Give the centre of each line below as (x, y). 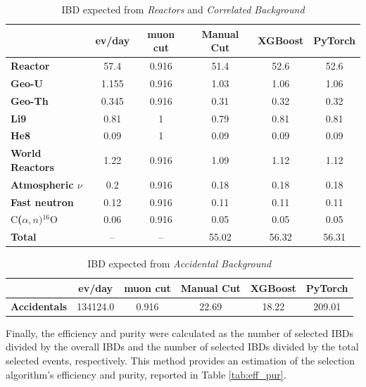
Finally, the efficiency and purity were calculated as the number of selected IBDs (180, 332)
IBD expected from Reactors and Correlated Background (183, 9)
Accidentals (39, 306)
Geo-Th (30, 100)
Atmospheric (42, 184)
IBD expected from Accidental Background (179, 264)
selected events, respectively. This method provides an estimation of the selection (181, 361)
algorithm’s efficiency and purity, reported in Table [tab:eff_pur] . (146, 374)
